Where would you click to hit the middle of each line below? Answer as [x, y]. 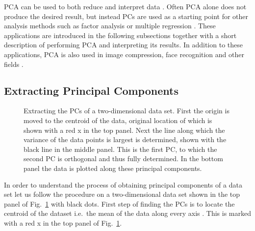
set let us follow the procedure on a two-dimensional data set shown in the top [122, 194]
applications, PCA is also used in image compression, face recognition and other [124, 54]
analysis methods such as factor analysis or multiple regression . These [110, 26]
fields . [14, 64]
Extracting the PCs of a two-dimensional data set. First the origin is [127, 111]
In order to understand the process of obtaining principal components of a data [123, 184]
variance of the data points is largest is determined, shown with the [125, 139]
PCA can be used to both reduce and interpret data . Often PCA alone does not [125, 6]
